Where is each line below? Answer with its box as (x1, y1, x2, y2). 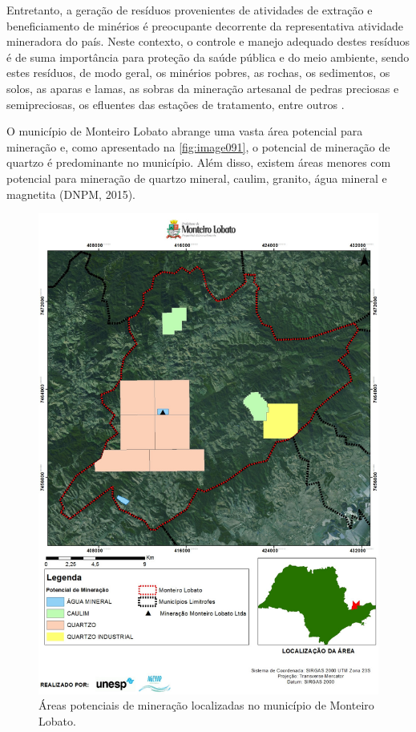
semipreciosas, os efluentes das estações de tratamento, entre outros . (6, 95, 345, 112)
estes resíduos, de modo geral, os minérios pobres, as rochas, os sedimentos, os (6, 64, 390, 81)
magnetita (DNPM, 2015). (6, 185, 136, 202)
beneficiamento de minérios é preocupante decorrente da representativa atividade (6, 17, 404, 34)
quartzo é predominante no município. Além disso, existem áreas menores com (6, 154, 391, 171)
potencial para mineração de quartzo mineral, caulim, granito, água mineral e (6, 169, 387, 186)
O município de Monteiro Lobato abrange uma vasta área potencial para (6, 123, 363, 140)
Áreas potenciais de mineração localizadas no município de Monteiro (38, 697, 374, 714)
